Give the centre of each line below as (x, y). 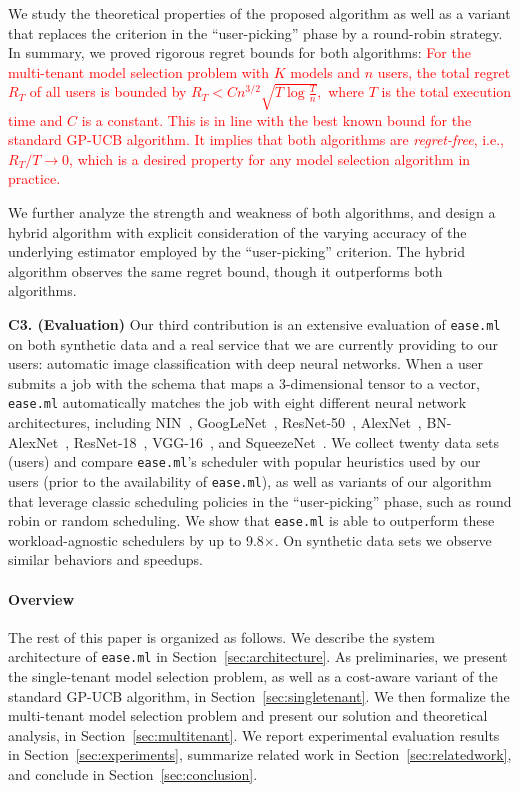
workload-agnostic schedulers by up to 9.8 (136, 539)
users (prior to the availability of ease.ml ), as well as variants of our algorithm (250, 480)
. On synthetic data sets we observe (383, 539)
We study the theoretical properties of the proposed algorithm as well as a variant (259, 13)
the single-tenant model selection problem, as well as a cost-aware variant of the (253, 676)
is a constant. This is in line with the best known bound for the (276, 119)
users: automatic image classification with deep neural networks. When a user (246, 363)
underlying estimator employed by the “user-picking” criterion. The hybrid (236, 251)
